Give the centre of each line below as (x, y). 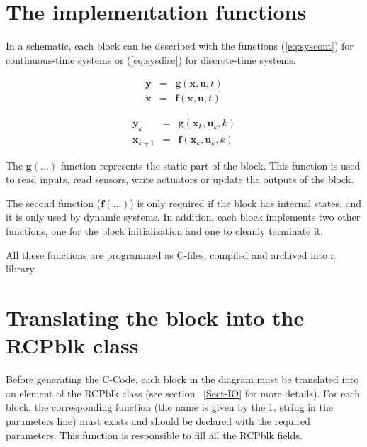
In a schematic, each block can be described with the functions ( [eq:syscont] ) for (180, 46)
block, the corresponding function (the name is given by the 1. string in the (169, 407)
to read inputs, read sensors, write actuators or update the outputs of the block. (180, 179)
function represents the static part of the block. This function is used (210, 165)
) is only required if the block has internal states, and (246, 203)
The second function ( (53, 203)
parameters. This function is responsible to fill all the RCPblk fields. (154, 435)
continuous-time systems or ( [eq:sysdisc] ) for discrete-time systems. (151, 59)
